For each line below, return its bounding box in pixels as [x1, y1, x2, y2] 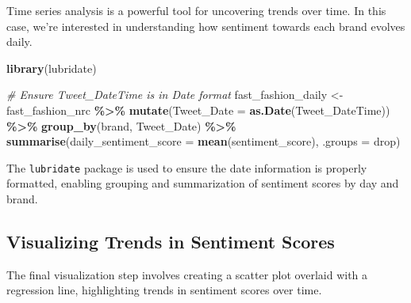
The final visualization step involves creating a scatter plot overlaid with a [6, 266, 368, 282]
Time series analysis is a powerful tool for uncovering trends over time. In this [6, 2, 386, 18]
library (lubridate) [6, 59, 97, 76]
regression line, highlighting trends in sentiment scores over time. [6, 282, 322, 298]
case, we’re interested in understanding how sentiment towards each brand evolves [6, 17, 405, 34]
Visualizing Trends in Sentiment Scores [6, 229, 335, 253]
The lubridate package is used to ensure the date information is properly [6, 159, 367, 176]
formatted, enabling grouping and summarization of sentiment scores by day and [6, 175, 399, 191]
